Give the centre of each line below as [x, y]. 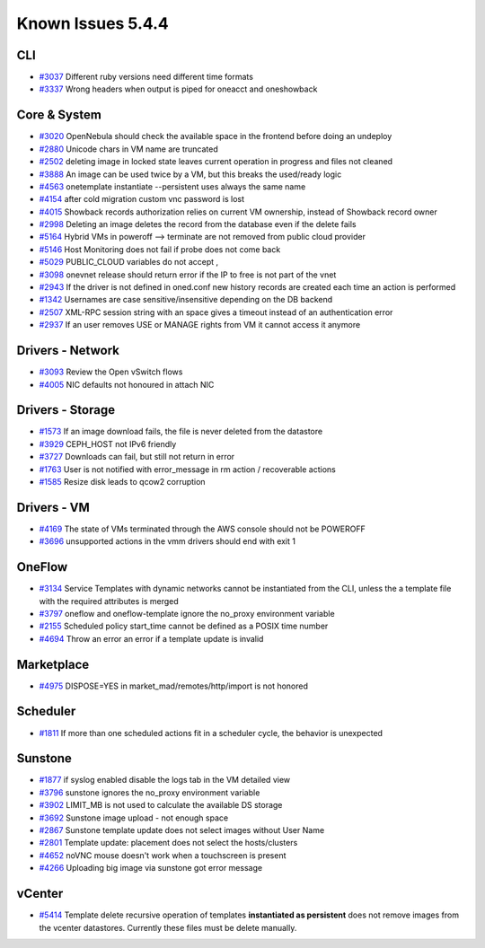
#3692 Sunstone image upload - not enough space [134, 818]
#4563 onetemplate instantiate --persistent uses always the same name [172, 186]
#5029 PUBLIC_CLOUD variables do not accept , [129, 262]
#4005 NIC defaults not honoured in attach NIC [127, 384]
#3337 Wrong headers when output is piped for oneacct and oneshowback [178, 89]
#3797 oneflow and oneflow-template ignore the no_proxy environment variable [187, 613]
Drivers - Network [68, 351]
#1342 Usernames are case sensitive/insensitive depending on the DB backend [186, 300]
